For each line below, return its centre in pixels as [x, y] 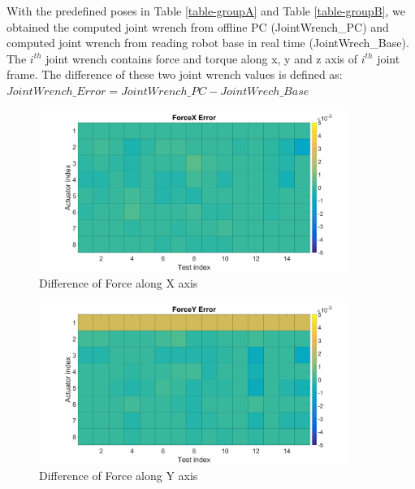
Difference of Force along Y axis [119, 475]
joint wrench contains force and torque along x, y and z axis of [201, 58]
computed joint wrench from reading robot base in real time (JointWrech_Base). [208, 43]
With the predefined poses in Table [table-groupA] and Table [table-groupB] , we [206, 11]
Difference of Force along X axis [119, 282]
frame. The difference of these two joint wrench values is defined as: [175, 74]
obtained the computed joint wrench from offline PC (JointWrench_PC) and [198, 26]
